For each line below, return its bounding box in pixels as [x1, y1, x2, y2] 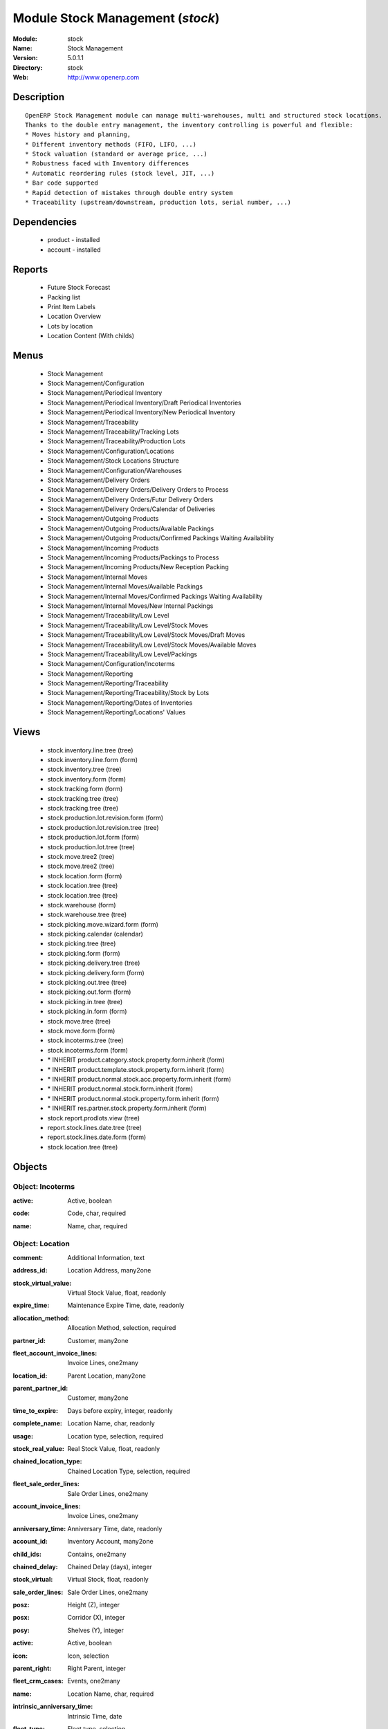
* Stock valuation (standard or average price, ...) [25, 150, 207, 158]
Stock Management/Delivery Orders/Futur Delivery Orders [47, 495, 214, 503]
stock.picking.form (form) [47, 949, 120, 957]
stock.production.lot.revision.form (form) [47, 813, 164, 822]
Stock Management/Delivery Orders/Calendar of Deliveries [47, 505, 216, 513]
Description [12, 91, 65, 103]
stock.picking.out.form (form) [47, 988, 131, 996]
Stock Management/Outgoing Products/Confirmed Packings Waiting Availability [47, 534, 275, 542]
